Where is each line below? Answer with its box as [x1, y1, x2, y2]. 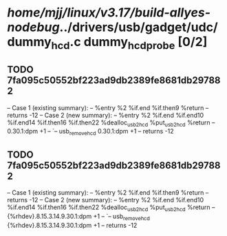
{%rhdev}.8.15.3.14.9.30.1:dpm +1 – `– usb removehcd [7, 212, 150, 222]
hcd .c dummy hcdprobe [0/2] [51, 34, 208, 52]
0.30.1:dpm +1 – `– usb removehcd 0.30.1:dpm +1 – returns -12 [7, 127, 174, 137]
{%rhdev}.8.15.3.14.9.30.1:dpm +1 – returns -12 [7, 221, 138, 229]
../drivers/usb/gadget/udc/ [59, 19, 218, 35]
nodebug [7, 19, 60, 35]
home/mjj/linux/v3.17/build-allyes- [7, 5, 211, 21]
